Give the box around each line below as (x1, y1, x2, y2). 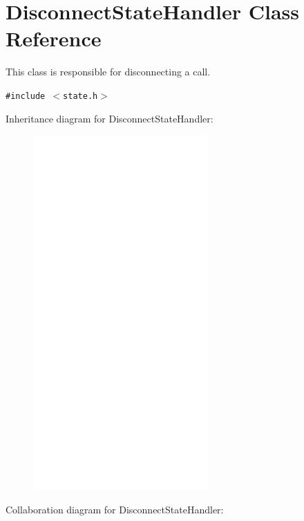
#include (6, 91, 46, 101)
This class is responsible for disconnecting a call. (6, 64, 211, 79)
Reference (6, 24, 102, 53)
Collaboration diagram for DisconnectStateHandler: (6, 502, 224, 516)
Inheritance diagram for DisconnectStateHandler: (6, 111, 213, 125)
